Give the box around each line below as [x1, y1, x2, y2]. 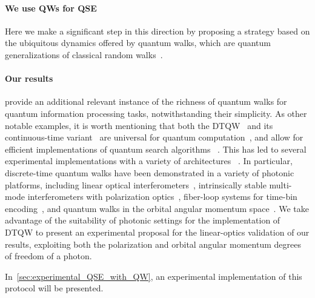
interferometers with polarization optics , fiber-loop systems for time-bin [27, 190, 297, 203]
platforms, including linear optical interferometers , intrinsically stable [5, 178, 267, 191]
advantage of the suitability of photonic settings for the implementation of [5, 214, 280, 227]
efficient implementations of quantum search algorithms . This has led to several [5, 142, 307, 155]
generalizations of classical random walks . [5, 48, 163, 61]
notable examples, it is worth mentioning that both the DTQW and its [5, 119, 273, 131]
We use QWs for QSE [5, 1, 97, 14]
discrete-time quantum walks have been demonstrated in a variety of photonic [5, 166, 294, 179]
